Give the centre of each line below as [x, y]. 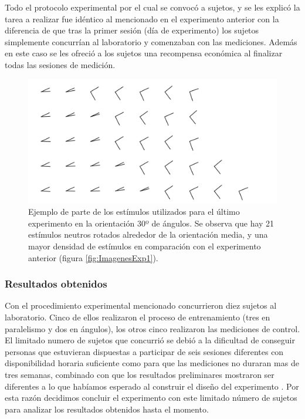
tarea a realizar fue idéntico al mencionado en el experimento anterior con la [142, 18]
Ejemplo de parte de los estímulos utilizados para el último [134, 212]
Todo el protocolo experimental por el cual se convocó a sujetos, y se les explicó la [152, 7]
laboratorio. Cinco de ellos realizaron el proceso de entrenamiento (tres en [138, 317]
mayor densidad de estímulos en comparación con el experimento [145, 246]
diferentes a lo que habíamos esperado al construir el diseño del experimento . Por [152, 386]
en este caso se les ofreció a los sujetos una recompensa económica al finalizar [144, 53]
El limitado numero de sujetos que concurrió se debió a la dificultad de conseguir [150, 340]
